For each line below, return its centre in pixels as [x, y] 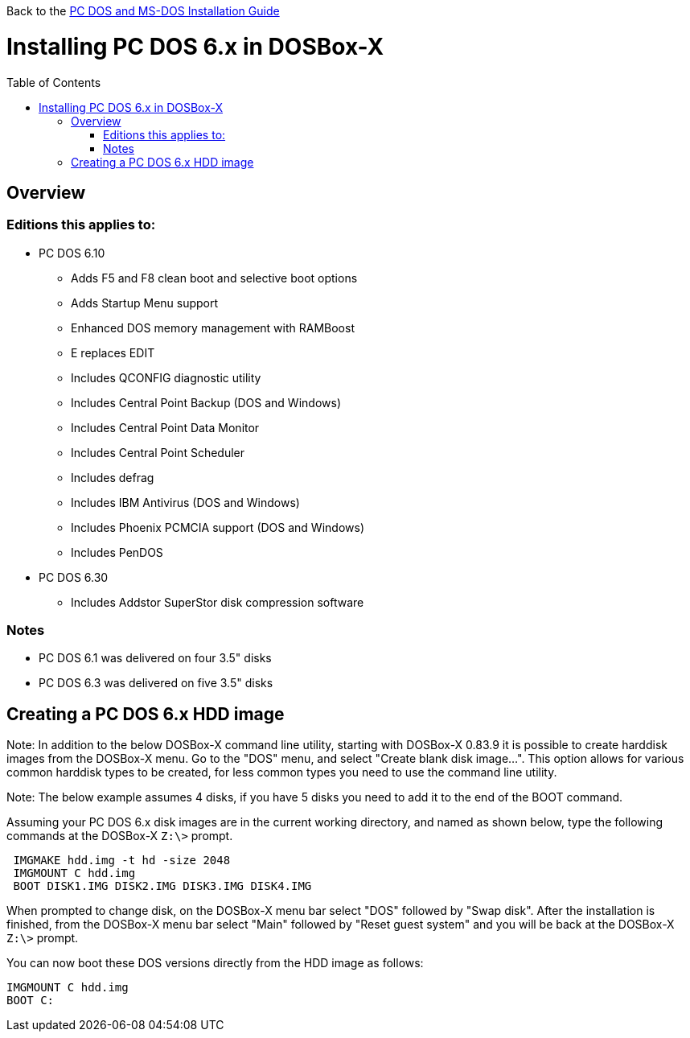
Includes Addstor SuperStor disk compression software [218, 602]
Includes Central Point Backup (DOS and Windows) [206, 402]
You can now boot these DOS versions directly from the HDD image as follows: [215, 963]
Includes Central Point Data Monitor [165, 427]
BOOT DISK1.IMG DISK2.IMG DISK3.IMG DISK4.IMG [162, 886]
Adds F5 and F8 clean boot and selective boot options [214, 278]
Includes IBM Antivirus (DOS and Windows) [185, 502]
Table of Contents [54, 82]
